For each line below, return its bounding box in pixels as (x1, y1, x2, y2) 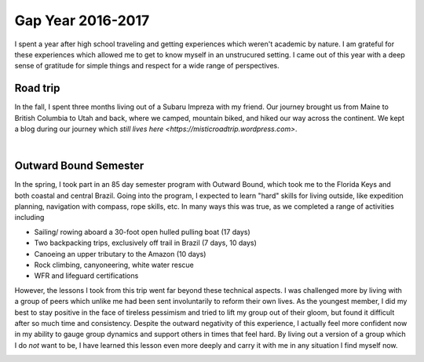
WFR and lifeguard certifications (34, 271, 139, 280)
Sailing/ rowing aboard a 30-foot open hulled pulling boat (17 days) (34, 227, 250, 236)
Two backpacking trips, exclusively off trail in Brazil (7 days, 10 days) (34, 238, 257, 247)
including (14, 213, 45, 222)
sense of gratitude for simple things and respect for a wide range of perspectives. (14, 61, 280, 71)
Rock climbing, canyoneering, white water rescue (34, 260, 194, 270)
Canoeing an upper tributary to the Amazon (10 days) (34, 249, 207, 258)
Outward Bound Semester (14, 159, 144, 173)
